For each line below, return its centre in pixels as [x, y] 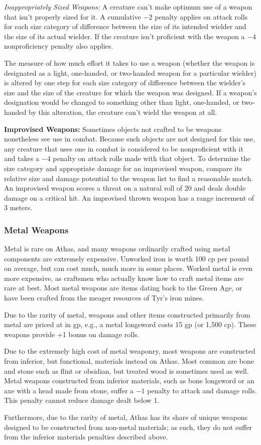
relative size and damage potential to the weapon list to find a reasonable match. [129, 178]
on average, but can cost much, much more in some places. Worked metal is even [128, 268]
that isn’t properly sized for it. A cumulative [73, 16]
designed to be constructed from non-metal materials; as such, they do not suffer [128, 427]
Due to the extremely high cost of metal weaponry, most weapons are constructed [130, 351]
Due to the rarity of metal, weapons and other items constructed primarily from [127, 314]
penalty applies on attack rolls [201, 16]
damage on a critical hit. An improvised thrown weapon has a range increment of [129, 197]
